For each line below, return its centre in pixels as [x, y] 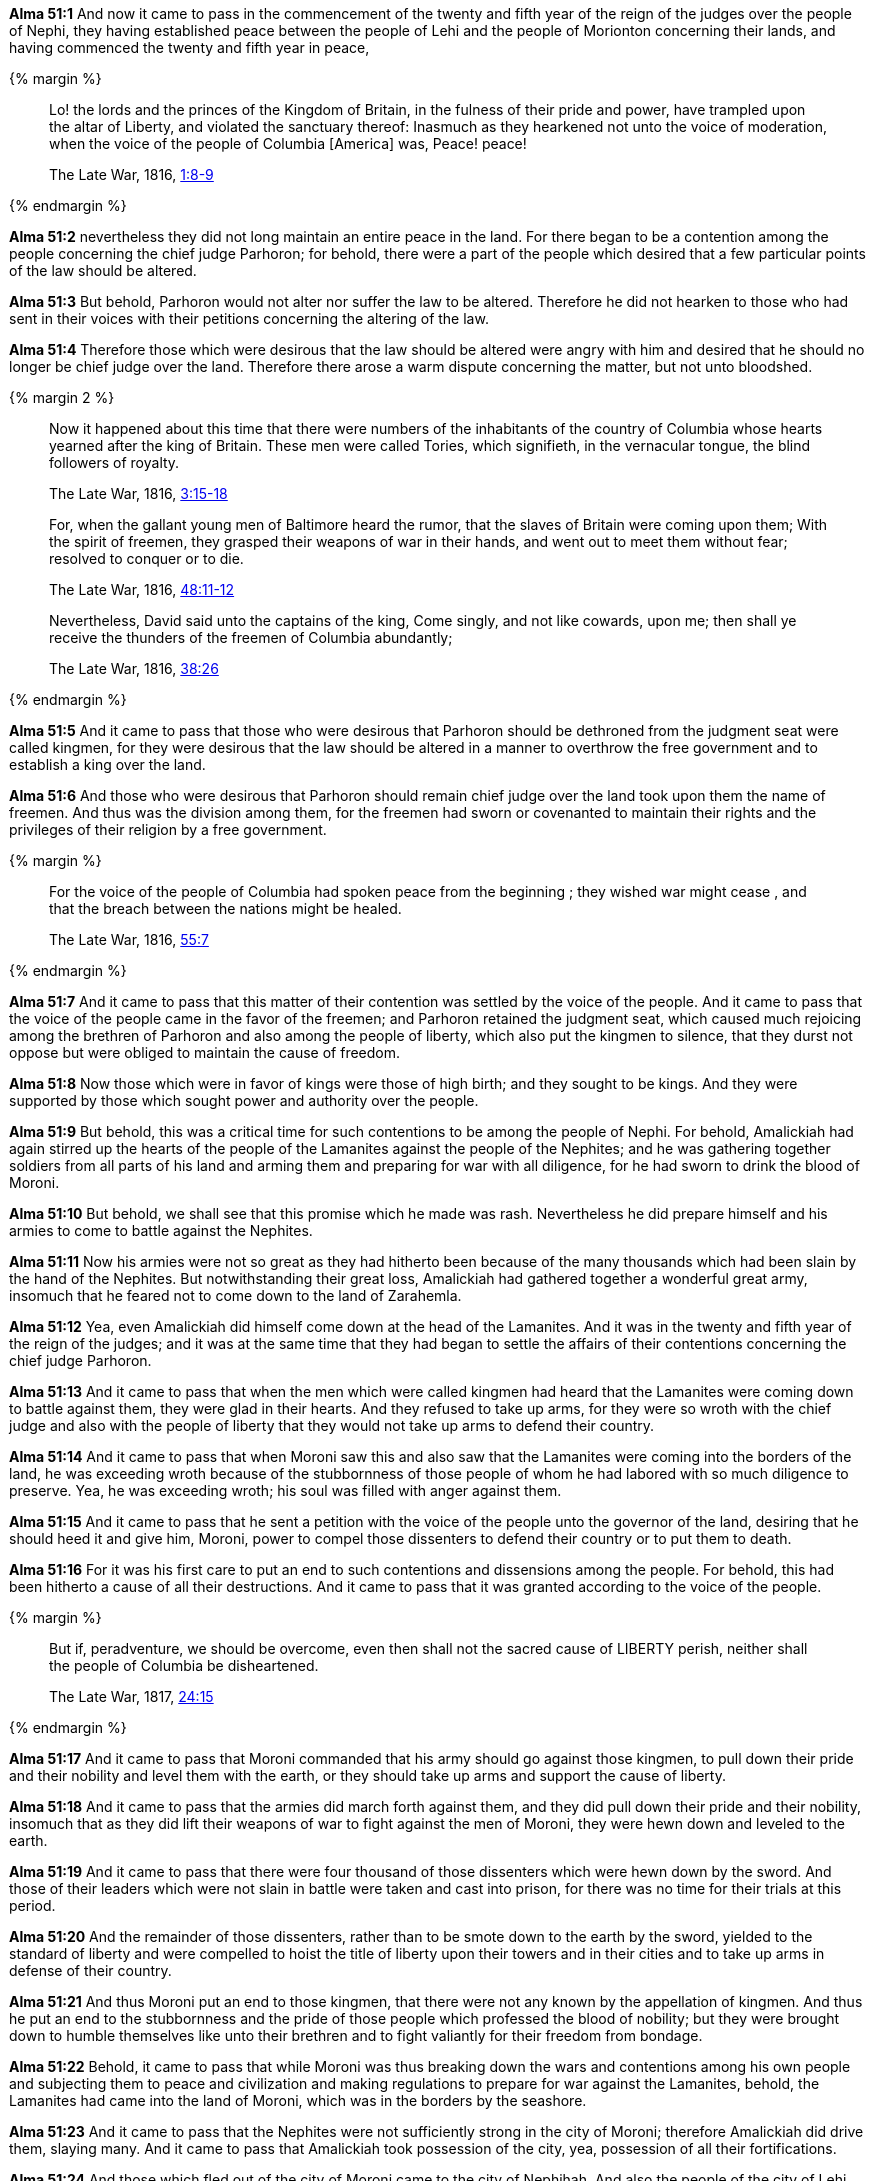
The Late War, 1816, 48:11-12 [142, 589]
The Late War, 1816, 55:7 [129, 939]
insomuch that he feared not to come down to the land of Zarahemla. [235, 1295]
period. [32, 1905]
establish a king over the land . [107, 764]
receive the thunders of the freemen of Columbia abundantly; [251, 637]
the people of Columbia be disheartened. [184, 1665]
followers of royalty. [114, 462]
